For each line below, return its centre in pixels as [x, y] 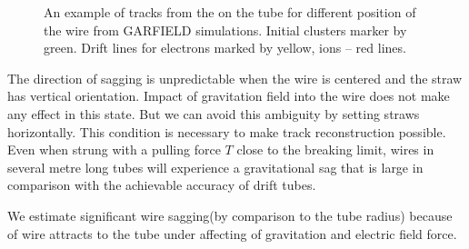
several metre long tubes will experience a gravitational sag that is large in [215, 167]
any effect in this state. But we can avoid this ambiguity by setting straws [214, 113]
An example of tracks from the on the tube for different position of [230, 12]
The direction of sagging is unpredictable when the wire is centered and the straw [235, 78]
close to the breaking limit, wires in [335, 149]
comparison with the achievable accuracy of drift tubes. [162, 185]
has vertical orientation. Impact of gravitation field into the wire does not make [229, 96]
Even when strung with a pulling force [114, 149]
